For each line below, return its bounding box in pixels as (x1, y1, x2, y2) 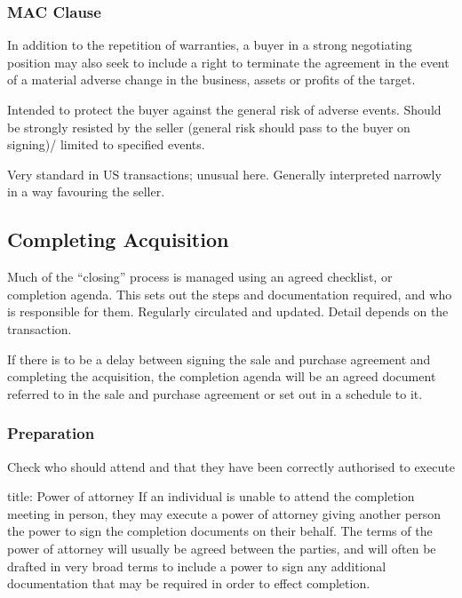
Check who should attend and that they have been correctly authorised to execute (7, 457, 455, 475)
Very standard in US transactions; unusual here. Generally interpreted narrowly (7, 164, 442, 183)
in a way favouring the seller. (7, 182, 165, 201)
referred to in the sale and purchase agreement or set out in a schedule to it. (7, 384, 423, 403)
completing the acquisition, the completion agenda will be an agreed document (7, 367, 436, 386)
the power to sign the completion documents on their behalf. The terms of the (7, 522, 433, 540)
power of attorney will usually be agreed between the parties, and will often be (7, 538, 436, 557)
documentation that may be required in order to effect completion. (7, 574, 370, 593)
